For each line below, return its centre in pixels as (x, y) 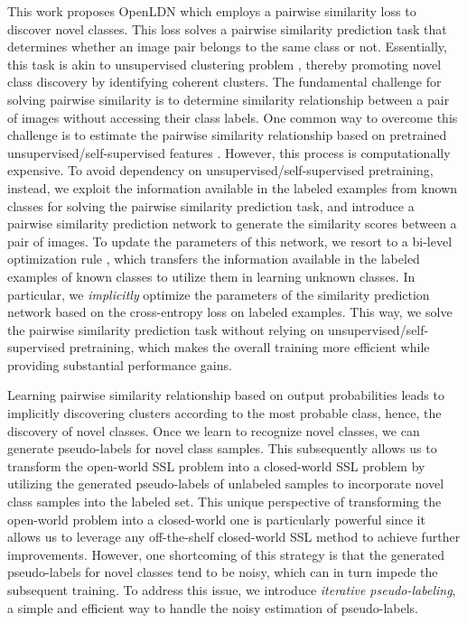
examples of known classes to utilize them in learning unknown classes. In (211, 276)
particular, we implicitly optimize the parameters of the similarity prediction (219, 294)
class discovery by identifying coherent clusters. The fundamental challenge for (224, 82)
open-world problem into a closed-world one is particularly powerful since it (216, 519)
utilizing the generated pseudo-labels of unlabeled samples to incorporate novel (226, 484)
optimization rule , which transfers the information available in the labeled (214, 259)
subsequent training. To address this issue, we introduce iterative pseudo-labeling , (232, 590)
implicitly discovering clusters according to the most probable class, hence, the (224, 413)
